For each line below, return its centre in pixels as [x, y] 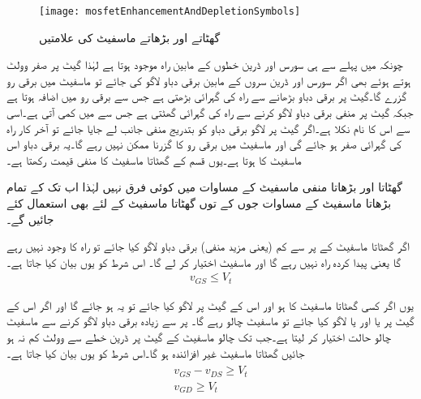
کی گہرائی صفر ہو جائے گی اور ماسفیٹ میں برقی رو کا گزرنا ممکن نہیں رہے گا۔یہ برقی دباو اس [204, 144]
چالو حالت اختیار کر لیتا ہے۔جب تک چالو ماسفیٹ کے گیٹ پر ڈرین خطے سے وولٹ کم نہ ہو [199, 337]
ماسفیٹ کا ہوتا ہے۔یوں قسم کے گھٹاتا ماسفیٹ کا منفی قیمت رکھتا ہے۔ [154, 159]
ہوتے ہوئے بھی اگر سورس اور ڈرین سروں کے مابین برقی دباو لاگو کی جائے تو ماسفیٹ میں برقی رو [209, 80]
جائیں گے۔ [30, 219]
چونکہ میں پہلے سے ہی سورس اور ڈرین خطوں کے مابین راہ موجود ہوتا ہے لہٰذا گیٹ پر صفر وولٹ [205, 64]
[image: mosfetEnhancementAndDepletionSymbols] [170, 11]
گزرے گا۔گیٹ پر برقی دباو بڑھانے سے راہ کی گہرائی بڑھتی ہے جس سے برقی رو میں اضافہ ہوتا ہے [206, 96]
